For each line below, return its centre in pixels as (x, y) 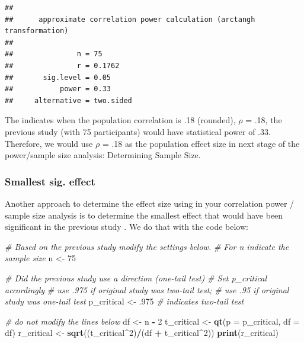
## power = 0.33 (58, 89)
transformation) (37, 31)
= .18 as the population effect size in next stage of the (201, 143)
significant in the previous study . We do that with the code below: (127, 227)
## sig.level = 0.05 (58, 77)
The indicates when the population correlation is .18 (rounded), (120, 120)
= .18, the (264, 120)
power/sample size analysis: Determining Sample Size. (103, 155)
